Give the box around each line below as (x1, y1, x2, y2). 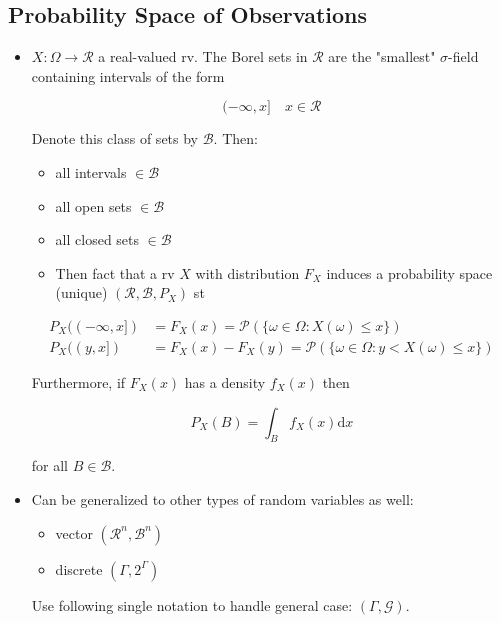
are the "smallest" (328, 46, 436, 67)
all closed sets (55, 229, 140, 250)
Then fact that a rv (55, 262, 175, 283)
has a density (184, 372, 266, 393)
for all (31, 455, 69, 476)
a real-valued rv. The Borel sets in (98, 46, 308, 67)
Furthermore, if (31, 372, 126, 393)
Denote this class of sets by (31, 128, 199, 149)
